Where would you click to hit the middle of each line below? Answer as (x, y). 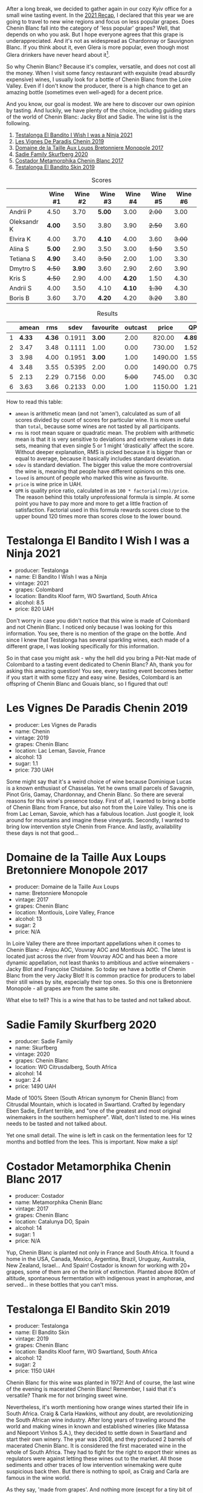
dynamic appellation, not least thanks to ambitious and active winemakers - (100, 963)
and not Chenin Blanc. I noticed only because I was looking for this (89, 627)
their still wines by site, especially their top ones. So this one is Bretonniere (99, 982)
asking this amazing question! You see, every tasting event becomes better (100, 671)
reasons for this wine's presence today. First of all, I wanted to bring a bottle (101, 801)
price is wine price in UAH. (49, 484)
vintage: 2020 (32, 1054)
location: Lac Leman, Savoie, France (60, 750)
